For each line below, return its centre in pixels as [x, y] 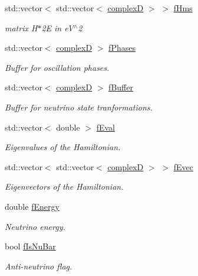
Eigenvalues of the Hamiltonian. [63, 147]
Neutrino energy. [35, 226]
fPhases [122, 48]
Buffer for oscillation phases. [57, 67]
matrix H [21, 27]
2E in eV [57, 27]
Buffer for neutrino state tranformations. [79, 107]
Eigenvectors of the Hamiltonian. [64, 186]
